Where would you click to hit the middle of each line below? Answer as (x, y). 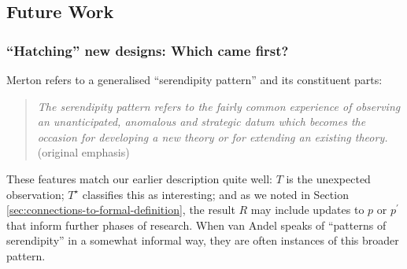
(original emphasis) (83, 152)
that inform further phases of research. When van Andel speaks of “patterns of (196, 225)
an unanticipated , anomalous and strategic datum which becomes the (202, 122)
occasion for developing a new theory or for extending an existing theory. (213, 136)
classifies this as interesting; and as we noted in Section (215, 194)
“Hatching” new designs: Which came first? (148, 50)
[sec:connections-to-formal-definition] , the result (121, 210)
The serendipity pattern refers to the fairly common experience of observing (219, 106)
